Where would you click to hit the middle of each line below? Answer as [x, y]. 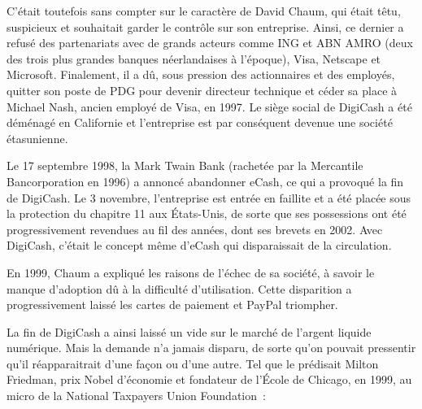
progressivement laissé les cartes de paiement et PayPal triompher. [172, 305]
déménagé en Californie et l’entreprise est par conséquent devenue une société [200, 122]
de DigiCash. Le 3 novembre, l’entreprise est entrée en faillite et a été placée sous [209, 197]
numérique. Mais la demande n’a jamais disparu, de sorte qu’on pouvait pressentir [211, 348]
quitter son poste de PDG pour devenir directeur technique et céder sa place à [202, 90]
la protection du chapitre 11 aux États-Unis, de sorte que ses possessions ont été [207, 213]
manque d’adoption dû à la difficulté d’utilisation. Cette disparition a [179, 288]
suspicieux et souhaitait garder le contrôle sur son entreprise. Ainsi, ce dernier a [205, 26]
